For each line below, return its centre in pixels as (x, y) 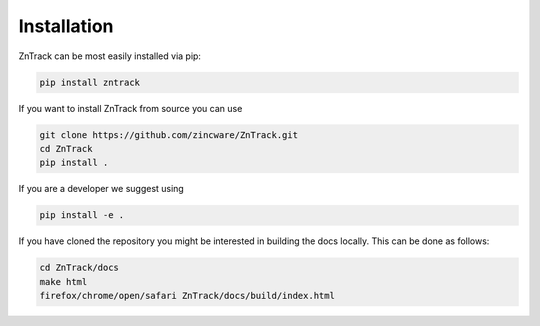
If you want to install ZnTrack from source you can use (130, 108)
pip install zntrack (89, 82)
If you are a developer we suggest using (101, 189)
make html (63, 281)
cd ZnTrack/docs (79, 268)
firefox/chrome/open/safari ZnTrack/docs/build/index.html (187, 295)
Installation (66, 26)
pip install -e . (82, 215)
